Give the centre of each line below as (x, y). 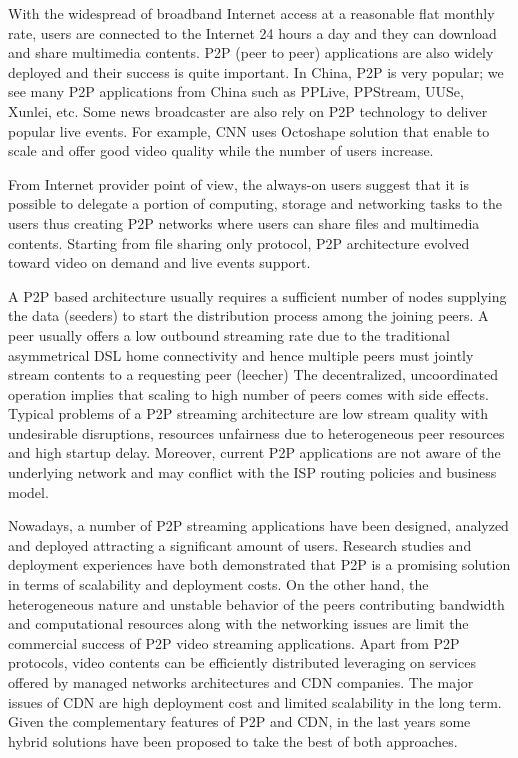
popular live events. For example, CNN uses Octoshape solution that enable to (249, 130)
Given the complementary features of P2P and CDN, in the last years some (239, 721)
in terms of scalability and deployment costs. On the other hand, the (218, 584)
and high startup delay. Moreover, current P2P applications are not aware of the (254, 452)
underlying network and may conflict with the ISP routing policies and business (252, 472)
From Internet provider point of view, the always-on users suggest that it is (238, 183)
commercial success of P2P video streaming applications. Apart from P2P (234, 642)
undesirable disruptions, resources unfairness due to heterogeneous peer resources (256, 432)
